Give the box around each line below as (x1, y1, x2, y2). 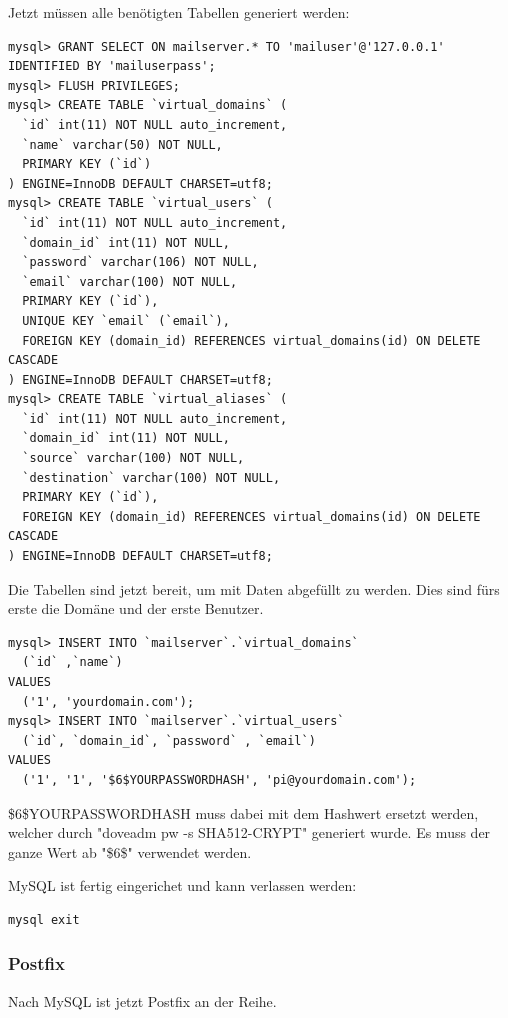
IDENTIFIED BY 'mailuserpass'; (8, 59, 216, 74)
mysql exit (8, 912, 80, 927)
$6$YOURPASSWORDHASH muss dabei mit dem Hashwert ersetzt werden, (8, 802, 479, 823)
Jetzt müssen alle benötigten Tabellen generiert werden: (8, 2, 350, 22)
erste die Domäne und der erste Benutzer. (8, 598, 264, 619)
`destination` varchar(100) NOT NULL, (22, 470, 281, 485)
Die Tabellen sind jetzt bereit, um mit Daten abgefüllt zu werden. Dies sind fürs (8, 578, 500, 599)
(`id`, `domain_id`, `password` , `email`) (22, 733, 316, 748)
